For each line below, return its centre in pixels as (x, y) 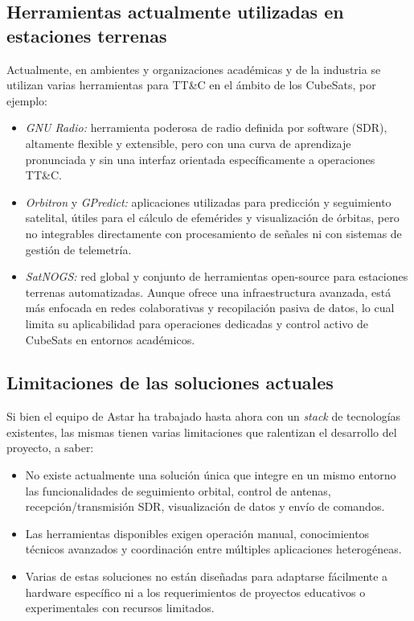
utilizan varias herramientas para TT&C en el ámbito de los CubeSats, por (191, 85)
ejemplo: (27, 100)
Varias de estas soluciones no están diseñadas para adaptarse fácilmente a (207, 576)
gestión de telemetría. (78, 249)
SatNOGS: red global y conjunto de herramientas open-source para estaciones (217, 276)
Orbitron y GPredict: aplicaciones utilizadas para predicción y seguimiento (208, 202)
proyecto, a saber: (50, 448)
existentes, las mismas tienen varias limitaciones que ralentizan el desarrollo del (202, 432)
